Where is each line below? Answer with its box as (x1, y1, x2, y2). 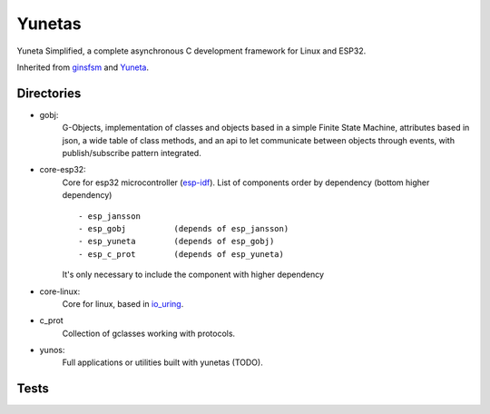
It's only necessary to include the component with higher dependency (62, 269, 324, 281)
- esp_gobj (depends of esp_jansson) (78, 223, 289, 233)
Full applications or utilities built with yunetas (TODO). (62, 357, 263, 368)
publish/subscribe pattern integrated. (62, 148, 201, 159)
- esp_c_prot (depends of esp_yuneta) (78, 249, 285, 259)
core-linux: (39, 286, 81, 297)
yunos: (39, 345, 65, 356)
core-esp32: (39, 164, 86, 175)
